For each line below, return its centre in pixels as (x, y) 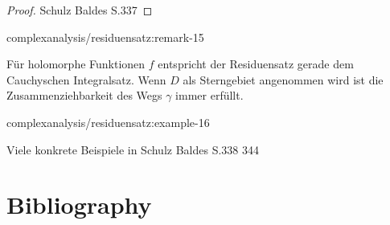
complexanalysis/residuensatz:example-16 (108, 122)
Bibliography (79, 205)
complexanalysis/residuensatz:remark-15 (105, 37)
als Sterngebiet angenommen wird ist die (283, 79)
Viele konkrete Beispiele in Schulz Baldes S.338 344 (133, 149)
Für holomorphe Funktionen (76, 64)
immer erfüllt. (209, 95)
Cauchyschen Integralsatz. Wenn (86, 79)
